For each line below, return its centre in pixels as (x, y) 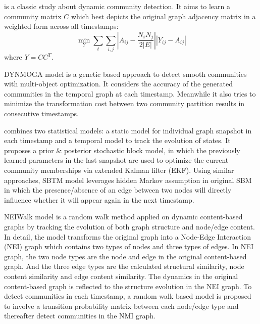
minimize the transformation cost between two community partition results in (124, 103)
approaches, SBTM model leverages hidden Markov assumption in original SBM (128, 180)
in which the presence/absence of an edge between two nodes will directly (118, 190)
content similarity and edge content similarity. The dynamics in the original (121, 276)
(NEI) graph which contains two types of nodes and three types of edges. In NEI (129, 246)
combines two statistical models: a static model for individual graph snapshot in (128, 130)
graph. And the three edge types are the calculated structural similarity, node (124, 266)
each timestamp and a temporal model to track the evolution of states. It (117, 140)
